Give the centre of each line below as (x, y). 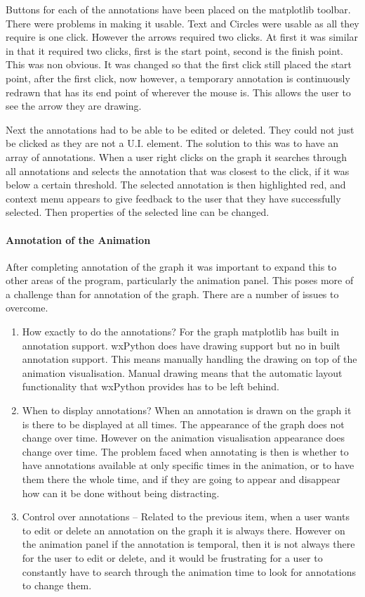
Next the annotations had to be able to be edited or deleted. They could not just (180, 129)
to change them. (57, 585)
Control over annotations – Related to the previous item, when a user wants (186, 516)
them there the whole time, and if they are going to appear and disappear (181, 479)
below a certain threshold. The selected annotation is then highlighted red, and (176, 185)
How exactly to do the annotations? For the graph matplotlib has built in (180, 332)
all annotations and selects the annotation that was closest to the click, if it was (178, 171)
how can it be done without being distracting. (121, 493)
